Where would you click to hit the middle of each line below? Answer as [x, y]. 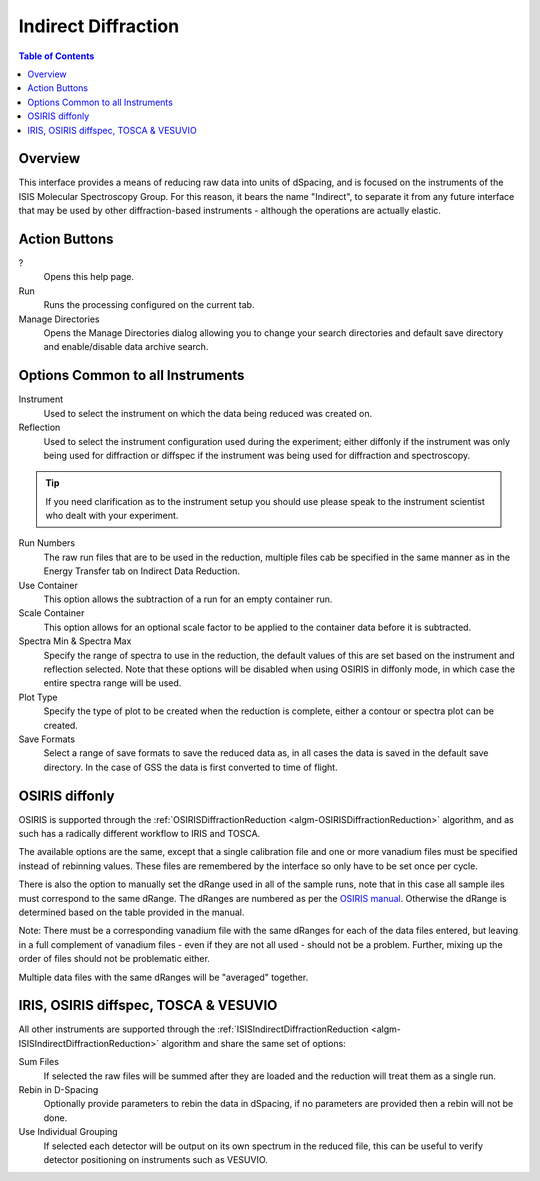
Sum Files [39, 1062]
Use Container [48, 585]
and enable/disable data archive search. [126, 347]
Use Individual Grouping [68, 1132]
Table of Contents [56, 56]
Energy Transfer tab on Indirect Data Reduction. [141, 571]
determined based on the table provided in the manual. [131, 912]
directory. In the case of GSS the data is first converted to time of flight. [191, 767]
